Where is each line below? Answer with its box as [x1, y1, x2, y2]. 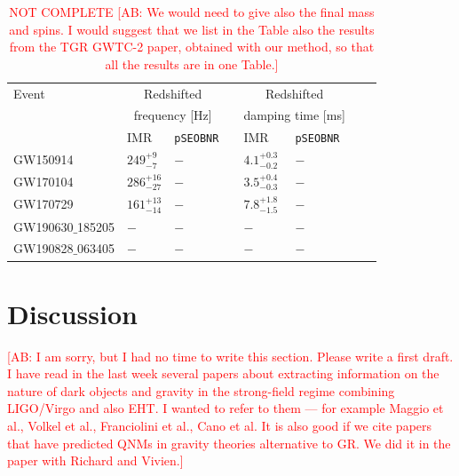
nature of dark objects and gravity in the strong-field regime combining [7, 381, 395, 400]
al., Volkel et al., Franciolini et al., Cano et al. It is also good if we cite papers [7, 416, 432, 435]
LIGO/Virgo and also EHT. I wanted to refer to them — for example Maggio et [7, 399, 444, 417]
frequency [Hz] [133, 106, 212, 124]
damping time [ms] [243, 106, 345, 124]
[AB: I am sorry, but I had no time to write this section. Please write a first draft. [7, 346, 454, 365]
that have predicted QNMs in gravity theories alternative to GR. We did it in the [7, 433, 451, 452]
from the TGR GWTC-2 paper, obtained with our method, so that [9, 37, 375, 56]
